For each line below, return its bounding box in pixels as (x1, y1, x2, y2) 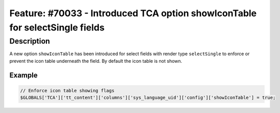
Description (9, 36, 50, 46)
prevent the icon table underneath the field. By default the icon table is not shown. (9, 58, 183, 64)
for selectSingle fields (9, 22, 105, 33)
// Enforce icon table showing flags (20, 88, 115, 93)
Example (9, 71, 38, 80)
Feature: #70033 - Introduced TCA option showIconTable (9, 8, 257, 19)
